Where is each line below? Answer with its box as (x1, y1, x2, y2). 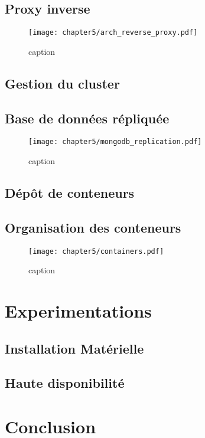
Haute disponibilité (5, 374, 125, 392)
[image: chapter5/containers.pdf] (28, 247, 164, 256)
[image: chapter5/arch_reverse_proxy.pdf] (28, 28, 198, 37)
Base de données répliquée (5, 109, 170, 127)
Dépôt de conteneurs (5, 184, 135, 202)
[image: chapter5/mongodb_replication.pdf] (28, 138, 202, 146)
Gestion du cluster (5, 74, 120, 92)
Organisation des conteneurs (5, 218, 181, 236)
